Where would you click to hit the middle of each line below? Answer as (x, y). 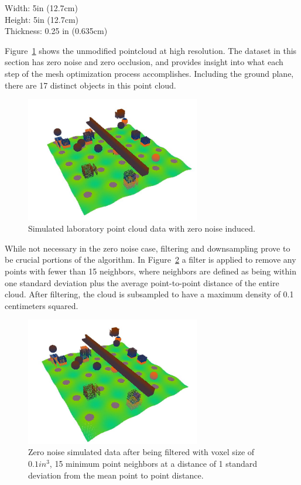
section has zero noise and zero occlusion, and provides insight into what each (144, 62)
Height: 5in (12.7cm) (42, 19)
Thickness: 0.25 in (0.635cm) (56, 31)
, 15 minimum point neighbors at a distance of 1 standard (153, 463)
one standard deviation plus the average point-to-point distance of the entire (142, 282)
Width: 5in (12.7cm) (41, 8)
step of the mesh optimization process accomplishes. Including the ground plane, (149, 73)
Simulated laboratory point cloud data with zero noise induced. (142, 228)
